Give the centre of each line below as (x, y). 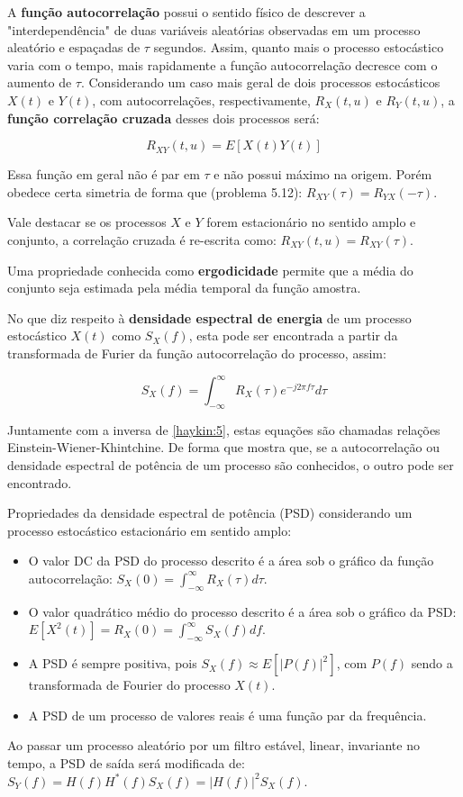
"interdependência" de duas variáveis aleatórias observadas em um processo (214, 29)
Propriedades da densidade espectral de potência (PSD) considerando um (210, 513)
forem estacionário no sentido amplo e (311, 222)
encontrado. (40, 482)
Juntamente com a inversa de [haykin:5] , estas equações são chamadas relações (224, 429)
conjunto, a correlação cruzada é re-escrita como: (142, 239)
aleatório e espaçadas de (74, 47)
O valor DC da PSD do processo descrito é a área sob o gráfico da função (231, 561)
